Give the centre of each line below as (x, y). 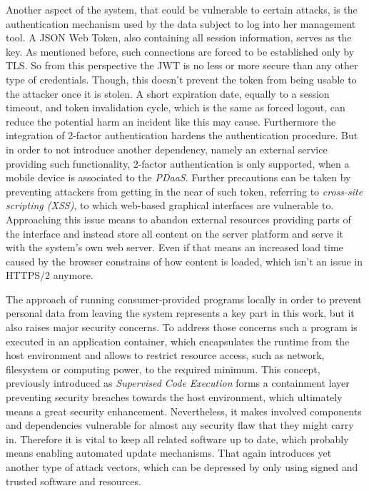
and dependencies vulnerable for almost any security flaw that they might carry (180, 425)
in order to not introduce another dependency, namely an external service (167, 149)
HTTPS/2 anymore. (50, 275)
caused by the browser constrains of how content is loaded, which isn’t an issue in (184, 261)
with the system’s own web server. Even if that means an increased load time (175, 247)
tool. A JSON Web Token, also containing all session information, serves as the (179, 37)
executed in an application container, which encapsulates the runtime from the (178, 341)
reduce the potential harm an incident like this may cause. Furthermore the (171, 121)
